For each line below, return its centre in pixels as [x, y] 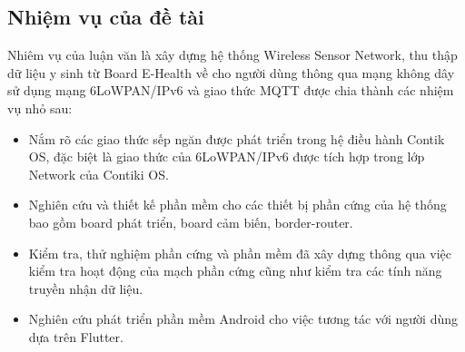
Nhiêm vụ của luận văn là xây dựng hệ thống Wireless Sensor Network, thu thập [232, 55]
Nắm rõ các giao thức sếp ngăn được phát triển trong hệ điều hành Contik [237, 138]
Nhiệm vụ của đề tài [106, 17]
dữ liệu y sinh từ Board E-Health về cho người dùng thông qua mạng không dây [231, 72]
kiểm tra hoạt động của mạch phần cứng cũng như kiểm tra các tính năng [235, 271]
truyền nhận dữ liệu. [86, 288]
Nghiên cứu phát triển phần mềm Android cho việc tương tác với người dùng [243, 319]
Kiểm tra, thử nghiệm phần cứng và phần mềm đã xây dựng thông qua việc [240, 253]
